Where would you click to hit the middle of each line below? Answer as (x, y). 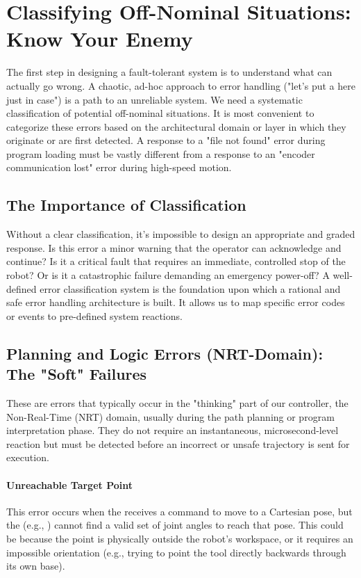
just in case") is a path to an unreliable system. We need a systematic (154, 99)
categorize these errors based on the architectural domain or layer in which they (176, 126)
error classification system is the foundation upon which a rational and (190, 288)
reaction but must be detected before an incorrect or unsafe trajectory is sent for (178, 443)
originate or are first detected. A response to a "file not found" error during (166, 140)
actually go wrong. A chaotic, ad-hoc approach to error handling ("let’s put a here (181, 85)
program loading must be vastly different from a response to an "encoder (161, 153)
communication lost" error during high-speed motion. (119, 167)
